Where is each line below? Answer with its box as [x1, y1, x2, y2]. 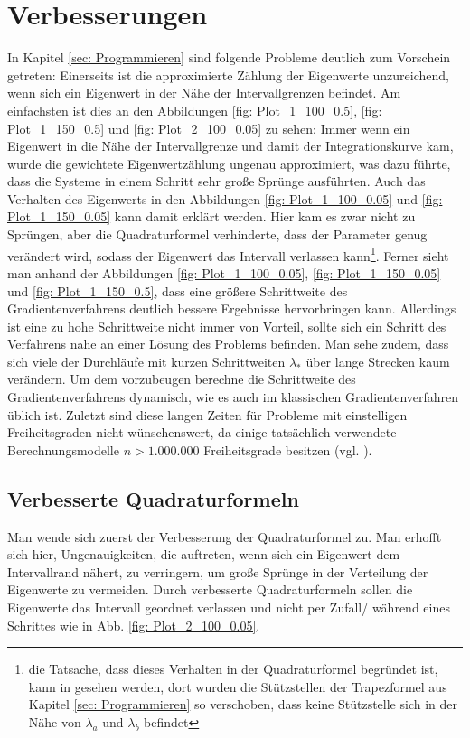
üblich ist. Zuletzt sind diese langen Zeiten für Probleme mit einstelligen [7, 405, 408, 424]
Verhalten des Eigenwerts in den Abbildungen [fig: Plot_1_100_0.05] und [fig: [7, 189, 443, 208]
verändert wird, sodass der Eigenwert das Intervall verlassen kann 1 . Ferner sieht [7, 243, 449, 265]
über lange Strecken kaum [305, 351, 450, 370]
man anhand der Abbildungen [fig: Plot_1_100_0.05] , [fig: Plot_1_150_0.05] [7, 263, 441, 282]
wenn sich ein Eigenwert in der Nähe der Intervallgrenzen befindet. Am [7, 83, 401, 102]
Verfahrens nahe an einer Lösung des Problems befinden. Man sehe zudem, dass [7, 334, 449, 353]
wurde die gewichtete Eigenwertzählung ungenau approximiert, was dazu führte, [7, 154, 451, 173]
